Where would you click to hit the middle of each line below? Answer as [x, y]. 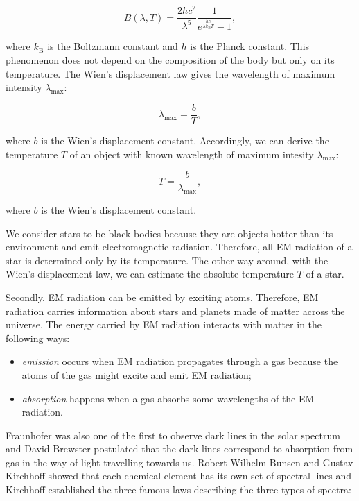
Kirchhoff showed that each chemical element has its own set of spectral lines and [179, 476]
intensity [24, 87]
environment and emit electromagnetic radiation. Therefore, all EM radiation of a [179, 247]
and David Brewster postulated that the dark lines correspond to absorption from [179, 449]
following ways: [38, 338]
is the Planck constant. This [250, 46]
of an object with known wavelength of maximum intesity [192, 154]
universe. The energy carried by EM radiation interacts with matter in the [164, 324]
